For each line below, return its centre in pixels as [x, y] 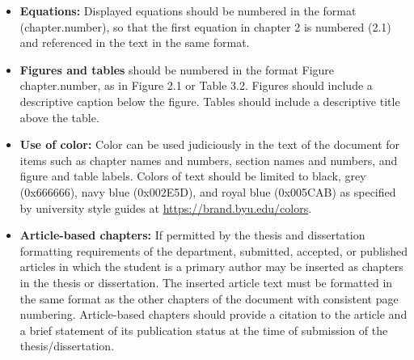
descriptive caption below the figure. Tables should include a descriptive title [210, 101]
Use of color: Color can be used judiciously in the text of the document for [210, 144]
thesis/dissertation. [67, 346]
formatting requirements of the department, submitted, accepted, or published [213, 250]
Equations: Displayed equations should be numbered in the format [188, 11]
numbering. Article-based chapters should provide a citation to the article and [213, 314]
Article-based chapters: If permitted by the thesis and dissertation [192, 235]
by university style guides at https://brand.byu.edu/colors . [166, 208]
